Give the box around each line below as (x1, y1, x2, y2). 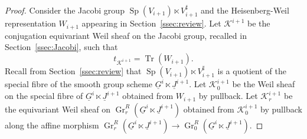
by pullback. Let (198, 90, 258, 102)
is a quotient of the (217, 65, 286, 77)
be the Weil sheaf (232, 78, 295, 90)
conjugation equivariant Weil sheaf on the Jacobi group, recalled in (5, 29, 247, 41)
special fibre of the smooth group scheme (5, 78, 152, 90)
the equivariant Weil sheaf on (5, 102, 111, 115)
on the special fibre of (5, 90, 83, 102)
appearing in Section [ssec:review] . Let (81, 17, 221, 29)
